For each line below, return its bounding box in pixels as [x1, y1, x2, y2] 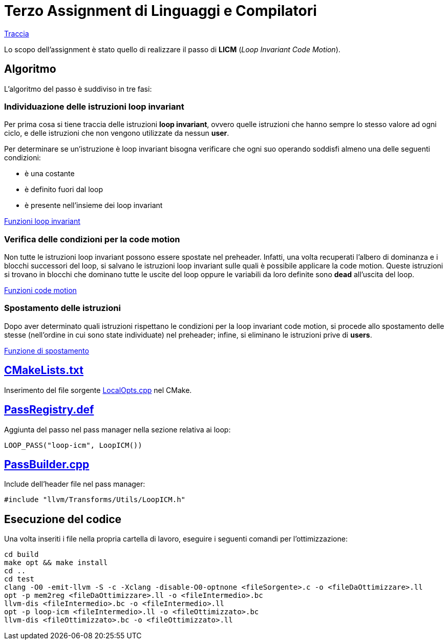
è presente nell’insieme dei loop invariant [25, 201, 163, 210]
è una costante [25, 169, 75, 178]
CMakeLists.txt [4, 364, 84, 377]
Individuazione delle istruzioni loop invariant [4, 101, 184, 112]
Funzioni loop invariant [4, 217, 80, 226]
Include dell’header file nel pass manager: [4, 480, 145, 489]
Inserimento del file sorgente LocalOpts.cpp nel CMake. [4, 385, 192, 394]
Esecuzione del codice [4, 512, 122, 526]
